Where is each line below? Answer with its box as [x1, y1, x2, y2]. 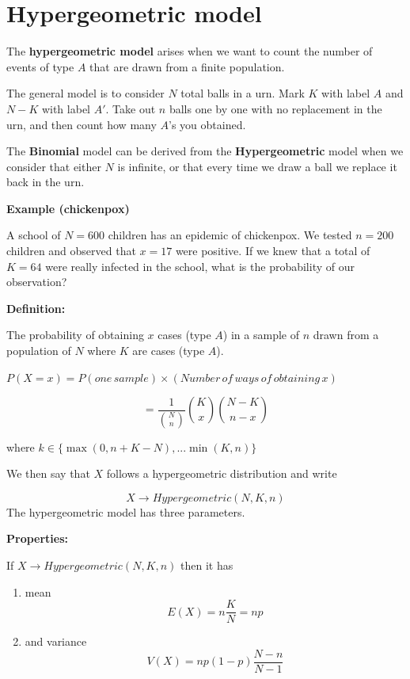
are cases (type [132, 342, 205, 359]
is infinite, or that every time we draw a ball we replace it [117, 158, 397, 174]
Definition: [6, 299, 66, 316]
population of [6, 342, 71, 359]
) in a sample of [222, 326, 299, 343]
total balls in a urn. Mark [180, 85, 305, 101]
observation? [6, 273, 67, 290]
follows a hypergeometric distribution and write [106, 465, 337, 482]
